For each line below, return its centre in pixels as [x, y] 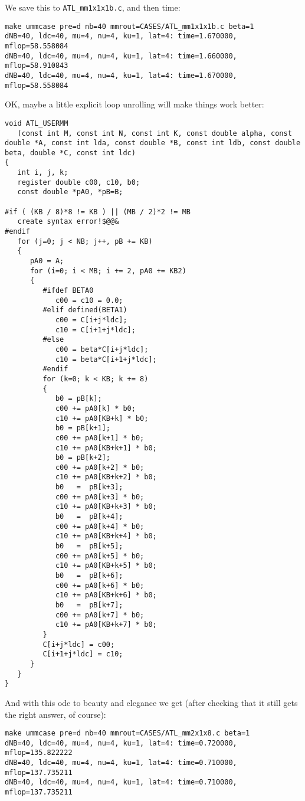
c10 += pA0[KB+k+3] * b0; [106, 507]
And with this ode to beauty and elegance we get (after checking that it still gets [151, 702]
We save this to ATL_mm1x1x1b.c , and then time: [93, 7]
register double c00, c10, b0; [79, 182]
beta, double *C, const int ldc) [70, 153]
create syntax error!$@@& [68, 222]
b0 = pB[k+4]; [89, 517]
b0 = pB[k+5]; [89, 546]
